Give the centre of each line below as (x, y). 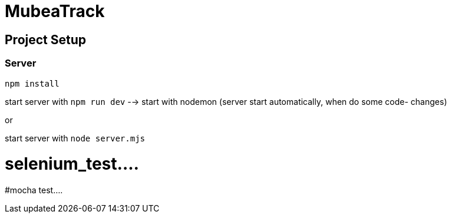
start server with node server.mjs (75, 138)
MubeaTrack (55, 11)
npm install (32, 83)
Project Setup (46, 39)
